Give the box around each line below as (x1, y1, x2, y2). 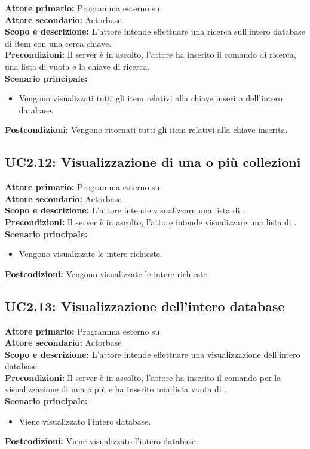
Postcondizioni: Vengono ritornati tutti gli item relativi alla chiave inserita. (5, 123, 288, 136)
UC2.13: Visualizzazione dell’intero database (5, 296, 285, 315)
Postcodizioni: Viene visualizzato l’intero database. (5, 435, 198, 447)
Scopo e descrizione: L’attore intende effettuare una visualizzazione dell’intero (5, 348, 300, 360)
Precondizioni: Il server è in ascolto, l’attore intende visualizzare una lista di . (5, 215, 297, 228)
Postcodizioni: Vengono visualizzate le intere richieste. (5, 267, 210, 280)
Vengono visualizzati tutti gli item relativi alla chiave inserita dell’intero (19, 92, 283, 104)
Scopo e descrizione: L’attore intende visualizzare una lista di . (5, 204, 245, 216)
